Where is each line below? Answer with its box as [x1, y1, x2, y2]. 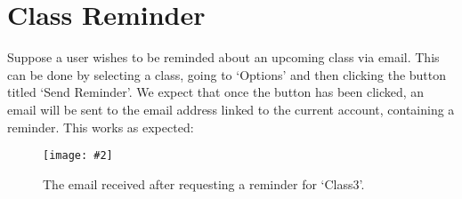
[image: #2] [43, 149, 113, 163]
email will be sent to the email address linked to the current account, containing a [7, 99, 455, 118]
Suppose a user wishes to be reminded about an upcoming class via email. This [7, 48, 440, 67]
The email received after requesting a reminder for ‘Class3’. [43, 174, 365, 193]
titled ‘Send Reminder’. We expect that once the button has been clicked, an [7, 83, 425, 101]
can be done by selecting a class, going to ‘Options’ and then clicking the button [7, 65, 447, 84]
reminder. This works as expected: [7, 117, 194, 136]
